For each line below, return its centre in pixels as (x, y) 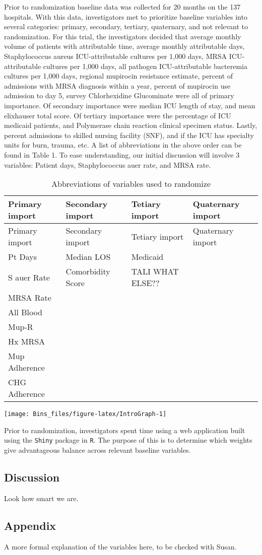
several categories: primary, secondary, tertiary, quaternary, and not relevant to (126, 26)
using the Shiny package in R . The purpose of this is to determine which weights (128, 440)
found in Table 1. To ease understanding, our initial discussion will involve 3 (122, 154)
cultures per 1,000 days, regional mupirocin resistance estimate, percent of (119, 76)
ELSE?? (145, 283)
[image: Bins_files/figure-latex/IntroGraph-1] (85, 414)
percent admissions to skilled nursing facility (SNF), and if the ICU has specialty (129, 135)
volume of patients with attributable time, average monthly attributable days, (124, 46)
